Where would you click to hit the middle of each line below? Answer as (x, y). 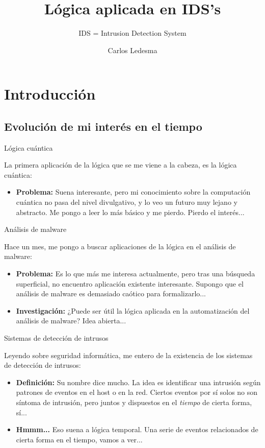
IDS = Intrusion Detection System (132, 33)
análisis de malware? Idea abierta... (71, 321)
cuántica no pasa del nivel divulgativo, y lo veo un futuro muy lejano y (127, 202)
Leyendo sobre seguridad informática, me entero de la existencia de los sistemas (128, 355)
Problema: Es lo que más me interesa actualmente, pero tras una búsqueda (136, 274)
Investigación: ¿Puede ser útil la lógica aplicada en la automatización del (133, 310)
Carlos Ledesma (132, 50)
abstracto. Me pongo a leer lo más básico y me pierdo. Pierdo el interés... (130, 212)
